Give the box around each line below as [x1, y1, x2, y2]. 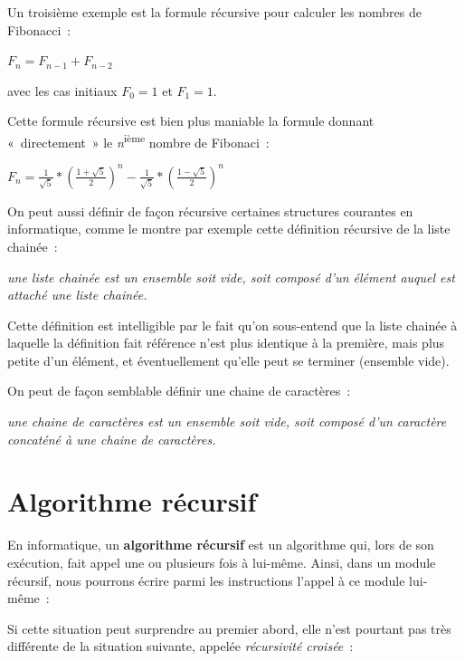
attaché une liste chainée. [7, 285, 147, 304]
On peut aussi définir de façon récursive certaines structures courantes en [7, 201, 413, 220]
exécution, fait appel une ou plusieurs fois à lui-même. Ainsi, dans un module [7, 552, 436, 571]
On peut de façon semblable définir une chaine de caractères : [7, 381, 351, 400]
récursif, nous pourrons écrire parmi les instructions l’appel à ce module [7, 570, 405, 589]
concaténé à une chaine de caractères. [7, 429, 216, 448]
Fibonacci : [7, 20, 71, 39]
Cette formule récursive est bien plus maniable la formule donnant [7, 111, 375, 130]
